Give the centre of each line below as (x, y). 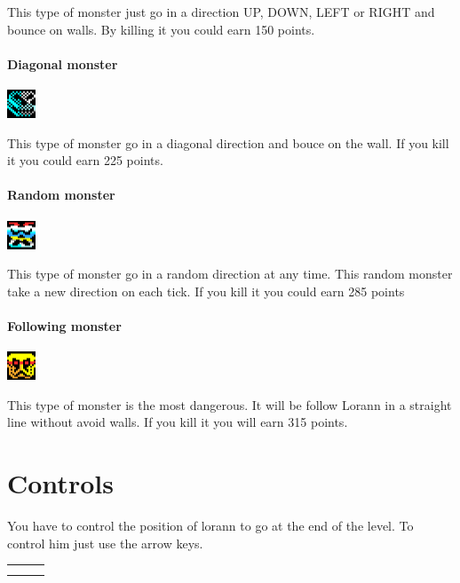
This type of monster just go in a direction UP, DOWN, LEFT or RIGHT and (221, 12)
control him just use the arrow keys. (105, 543)
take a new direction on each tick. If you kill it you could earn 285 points (206, 291)
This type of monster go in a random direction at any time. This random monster (230, 274)
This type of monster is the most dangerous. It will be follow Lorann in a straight (230, 404)
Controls (60, 483)
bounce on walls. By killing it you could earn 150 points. (161, 29)
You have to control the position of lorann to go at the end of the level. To (210, 526)
